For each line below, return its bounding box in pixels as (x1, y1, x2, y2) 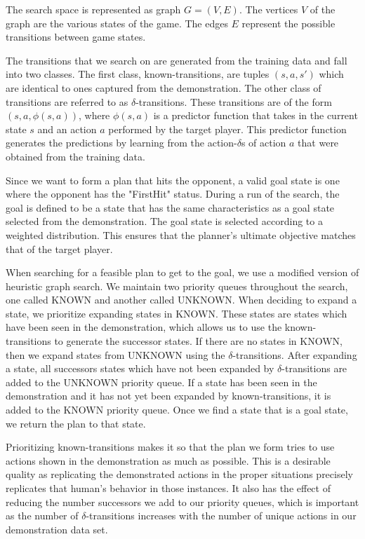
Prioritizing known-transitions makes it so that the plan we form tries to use (6, 439, 335, 454)
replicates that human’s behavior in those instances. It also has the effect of (6, 481, 331, 495)
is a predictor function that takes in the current (153, 108, 358, 123)
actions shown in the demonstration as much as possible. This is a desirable (6, 453, 331, 468)
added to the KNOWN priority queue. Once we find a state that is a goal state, (6, 402, 348, 417)
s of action (241, 135, 286, 150)
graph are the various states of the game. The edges (6, 15, 228, 30)
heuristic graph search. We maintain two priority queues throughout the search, (6, 278, 348, 293)
